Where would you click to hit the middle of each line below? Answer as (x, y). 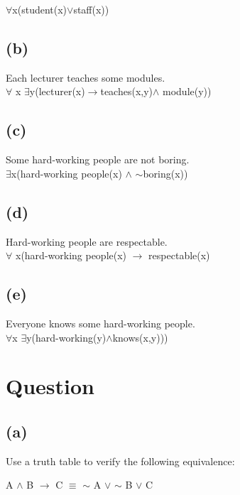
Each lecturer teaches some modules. (86, 77)
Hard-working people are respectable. (87, 241)
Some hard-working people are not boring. (98, 159)
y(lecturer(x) (57, 91)
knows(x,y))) (140, 337)
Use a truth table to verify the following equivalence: (120, 461)
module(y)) (187, 91)
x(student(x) (40, 9)
